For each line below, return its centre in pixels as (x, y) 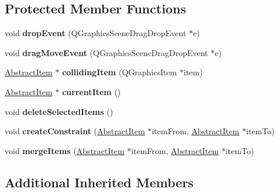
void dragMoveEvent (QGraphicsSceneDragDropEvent (106, 52)
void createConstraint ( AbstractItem (75, 131)
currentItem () (92, 91)
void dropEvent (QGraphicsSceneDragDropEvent (96, 33)
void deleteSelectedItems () (59, 111)
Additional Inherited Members (99, 182)
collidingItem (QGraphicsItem (120, 72)
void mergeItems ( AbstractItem (65, 150)
